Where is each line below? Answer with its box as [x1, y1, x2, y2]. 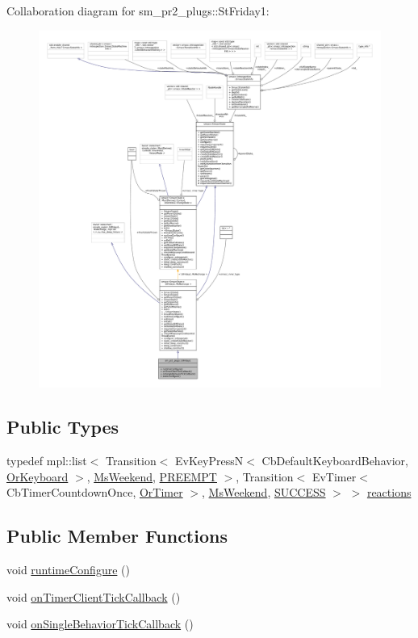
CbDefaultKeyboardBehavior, [261, 451, 408, 468]
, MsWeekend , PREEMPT [86, 468, 217, 485]
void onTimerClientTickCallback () [6, 588, 181, 605]
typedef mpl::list [6, 451, 87, 468]
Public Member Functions [6, 523, 228, 548]
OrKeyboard [6, 468, 69, 485]
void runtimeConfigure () [6, 560, 130, 577]
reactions [366, 484, 412, 501]
